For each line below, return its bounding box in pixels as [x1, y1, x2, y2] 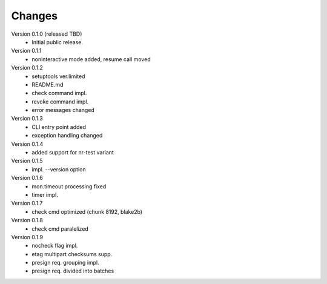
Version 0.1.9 [11, 233, 44, 240]
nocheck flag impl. [31, 242, 78, 249]
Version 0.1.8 [11, 217, 44, 224]
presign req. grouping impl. [31, 259, 99, 266]
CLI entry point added [31, 123, 87, 130]
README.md [31, 81, 64, 88]
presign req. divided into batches [31, 267, 114, 275]
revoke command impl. [31, 97, 89, 105]
